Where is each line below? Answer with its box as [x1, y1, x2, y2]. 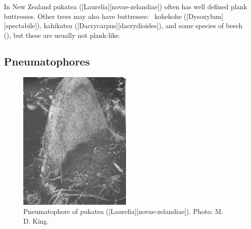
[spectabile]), [4, 20, 42, 31]
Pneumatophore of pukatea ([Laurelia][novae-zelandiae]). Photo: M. [23, 206, 223, 216]
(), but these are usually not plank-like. [4, 30, 121, 40]
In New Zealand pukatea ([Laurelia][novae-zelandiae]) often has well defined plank [4, 1, 247, 11]
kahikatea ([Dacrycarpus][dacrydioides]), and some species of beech [44, 20, 243, 31]
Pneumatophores [4, 53, 90, 68]
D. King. [23, 216, 49, 226]
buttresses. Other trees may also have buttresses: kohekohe [4, 11, 182, 21]
